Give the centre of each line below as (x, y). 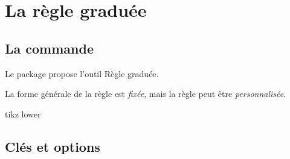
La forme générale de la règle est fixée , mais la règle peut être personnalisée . (146, 94)
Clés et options (53, 146)
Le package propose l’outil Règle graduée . (82, 73)
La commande (49, 48)
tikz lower (23, 114)
